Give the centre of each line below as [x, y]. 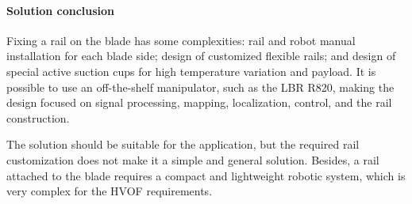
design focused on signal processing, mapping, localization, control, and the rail [199, 102]
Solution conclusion [61, 10]
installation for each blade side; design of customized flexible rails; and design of [201, 56]
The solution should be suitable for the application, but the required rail [183, 144]
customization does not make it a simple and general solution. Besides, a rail [193, 159]
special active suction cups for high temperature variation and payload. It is [191, 71]
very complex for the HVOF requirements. [110, 191]
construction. [38, 117]
